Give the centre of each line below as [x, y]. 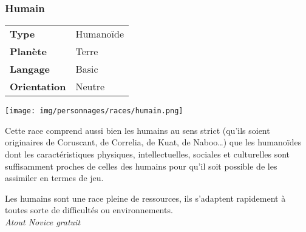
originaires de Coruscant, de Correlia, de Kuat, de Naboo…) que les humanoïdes [153, 142]
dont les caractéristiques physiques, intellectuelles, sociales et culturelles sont [148, 154]
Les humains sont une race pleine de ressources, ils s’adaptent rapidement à [145, 198]
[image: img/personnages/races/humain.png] [94, 111]
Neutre [90, 87]
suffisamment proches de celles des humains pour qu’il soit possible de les [141, 166]
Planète [28, 51]
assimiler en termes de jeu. [54, 178]
